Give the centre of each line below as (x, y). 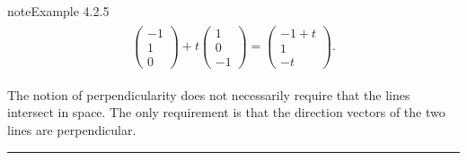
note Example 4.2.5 (58, 11)
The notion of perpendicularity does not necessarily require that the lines (209, 94)
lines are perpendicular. (72, 130)
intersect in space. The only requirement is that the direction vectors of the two (226, 112)
